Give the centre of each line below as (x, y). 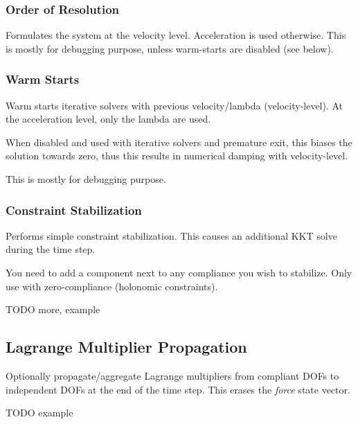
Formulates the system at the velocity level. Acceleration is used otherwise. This (176, 35)
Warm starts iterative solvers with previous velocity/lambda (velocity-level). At (174, 105)
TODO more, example (53, 309)
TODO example (39, 413)
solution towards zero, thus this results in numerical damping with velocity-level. (177, 156)
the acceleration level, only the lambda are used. (108, 119)
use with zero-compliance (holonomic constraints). (112, 286)
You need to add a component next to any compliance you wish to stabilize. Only (179, 272)
